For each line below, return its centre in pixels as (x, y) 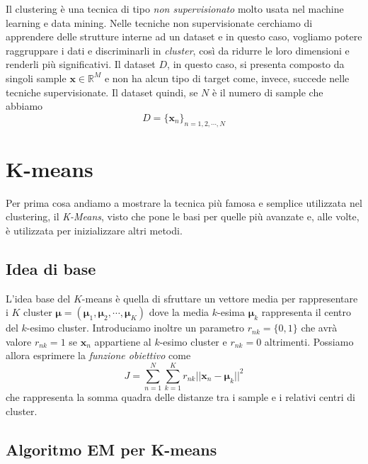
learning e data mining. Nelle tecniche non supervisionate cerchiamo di (159, 22)
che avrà (319, 328)
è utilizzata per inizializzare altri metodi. (94, 230)
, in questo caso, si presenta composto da (256, 64)
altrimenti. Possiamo (309, 341)
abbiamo (24, 106)
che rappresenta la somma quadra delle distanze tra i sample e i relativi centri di (181, 397)
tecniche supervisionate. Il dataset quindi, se (102, 92)
